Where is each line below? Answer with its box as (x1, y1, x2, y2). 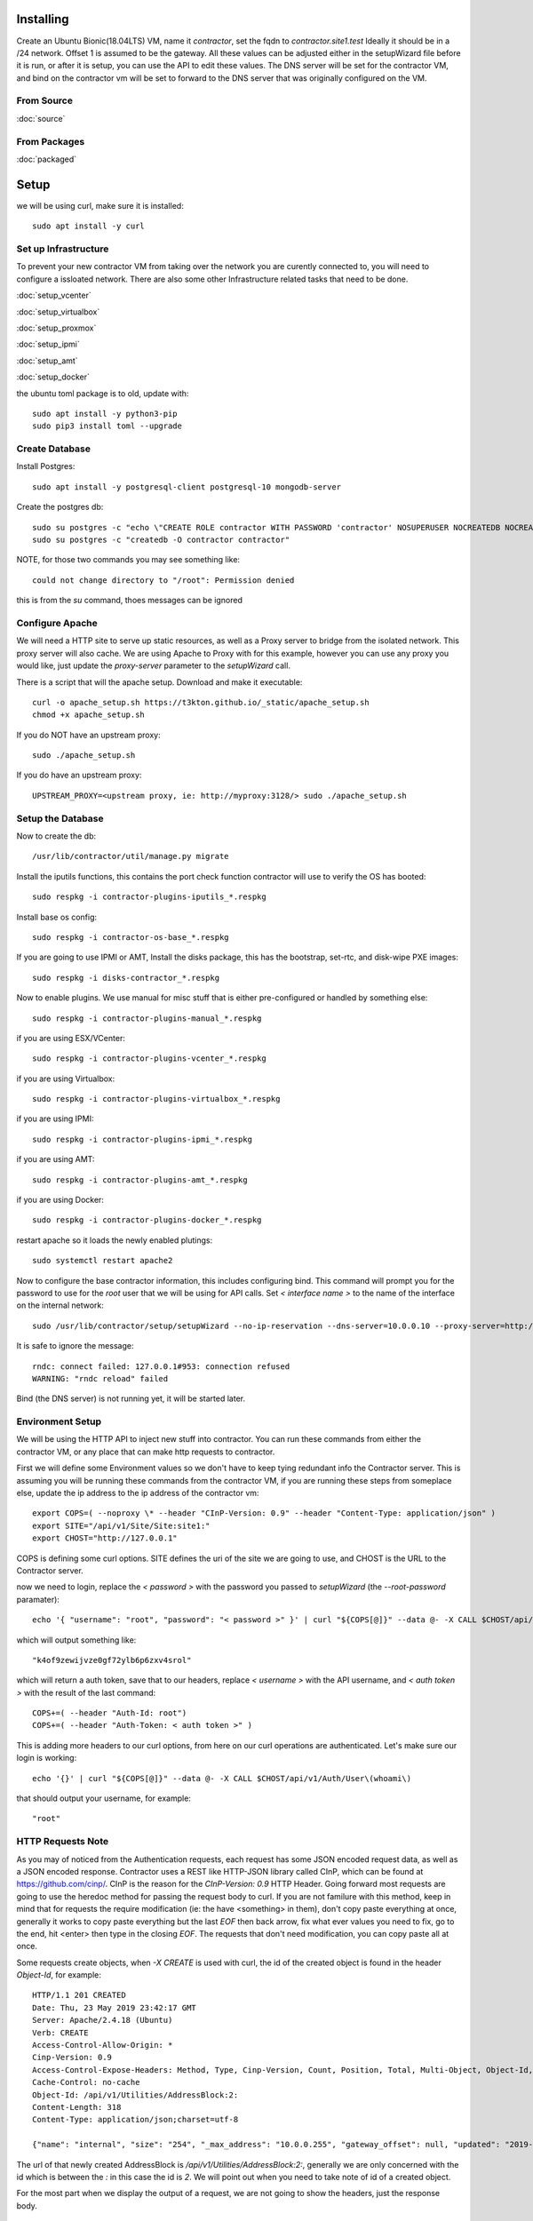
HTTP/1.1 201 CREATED (32, 1990, 126, 2001)
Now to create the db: (16, 831, 97, 841)
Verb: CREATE (32, 2027, 89, 2038)
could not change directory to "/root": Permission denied (32, 575, 295, 585)
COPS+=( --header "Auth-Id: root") (32, 1708, 187, 1718)
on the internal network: (16, 1300, 104, 1310)
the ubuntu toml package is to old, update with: (16, 387, 189, 399)
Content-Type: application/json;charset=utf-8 (32, 2114, 239, 2125)
